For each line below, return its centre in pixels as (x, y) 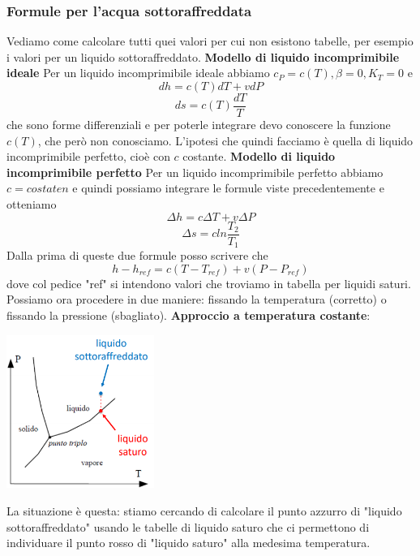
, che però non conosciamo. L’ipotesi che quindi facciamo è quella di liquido (225, 140)
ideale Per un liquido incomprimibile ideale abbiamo (138, 73)
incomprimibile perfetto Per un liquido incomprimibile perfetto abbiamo (195, 172)
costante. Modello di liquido (259, 156)
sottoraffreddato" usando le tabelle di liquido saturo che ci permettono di (188, 526)
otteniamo (32, 204)
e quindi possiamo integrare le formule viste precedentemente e (228, 188)
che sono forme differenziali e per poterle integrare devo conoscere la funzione (199, 125)
